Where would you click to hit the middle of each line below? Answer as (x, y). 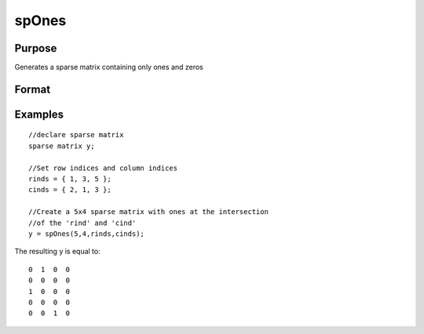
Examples (39, 114)
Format (33, 89)
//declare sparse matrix (76, 135)
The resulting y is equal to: (58, 252)
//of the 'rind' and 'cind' (82, 223)
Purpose (36, 48)
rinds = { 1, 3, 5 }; (70, 179)
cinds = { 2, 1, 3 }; (70, 190)
